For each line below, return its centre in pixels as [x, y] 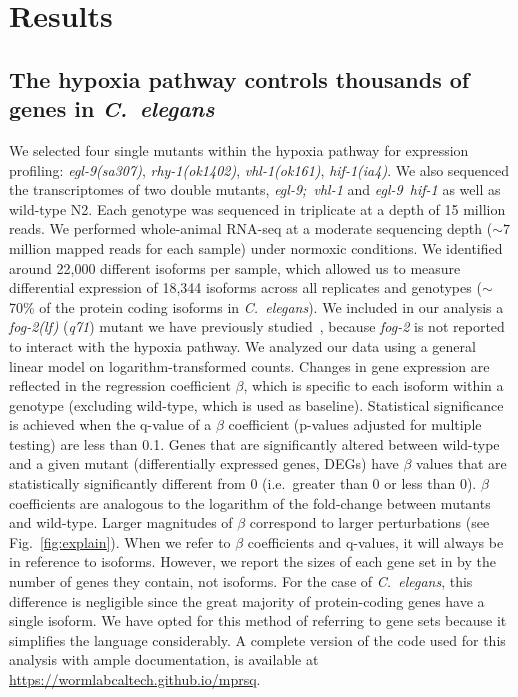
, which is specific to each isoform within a [373, 385]
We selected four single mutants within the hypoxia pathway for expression [239, 149]
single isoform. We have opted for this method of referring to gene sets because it [258, 620]
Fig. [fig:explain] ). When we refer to [120, 541]
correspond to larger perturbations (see [369, 522]
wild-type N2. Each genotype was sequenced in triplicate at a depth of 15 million [257, 208]
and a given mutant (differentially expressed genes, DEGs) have [204, 463]
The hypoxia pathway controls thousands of [239, 78]
